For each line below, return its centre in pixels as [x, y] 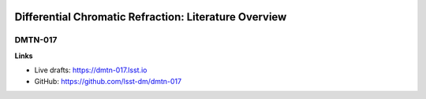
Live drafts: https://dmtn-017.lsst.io [91, 70]
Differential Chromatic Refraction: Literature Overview [151, 17]
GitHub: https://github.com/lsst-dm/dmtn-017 [108, 81]
